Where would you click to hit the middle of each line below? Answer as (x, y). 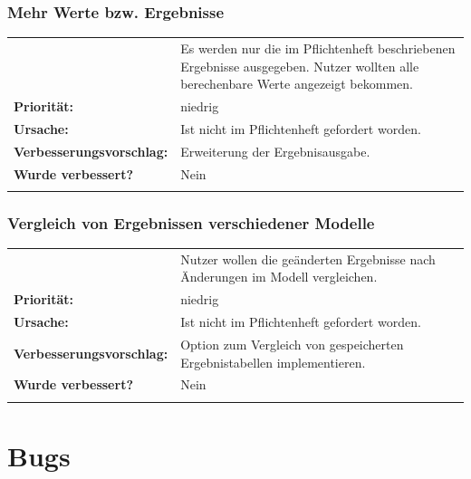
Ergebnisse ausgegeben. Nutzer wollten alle (300, 66)
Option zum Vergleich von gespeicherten (292, 344)
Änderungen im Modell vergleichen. (279, 277)
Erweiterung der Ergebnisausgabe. (275, 151)
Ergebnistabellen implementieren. (273, 362)
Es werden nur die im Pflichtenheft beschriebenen (318, 48)
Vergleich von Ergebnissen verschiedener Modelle (191, 222)
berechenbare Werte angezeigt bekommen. (297, 84)
